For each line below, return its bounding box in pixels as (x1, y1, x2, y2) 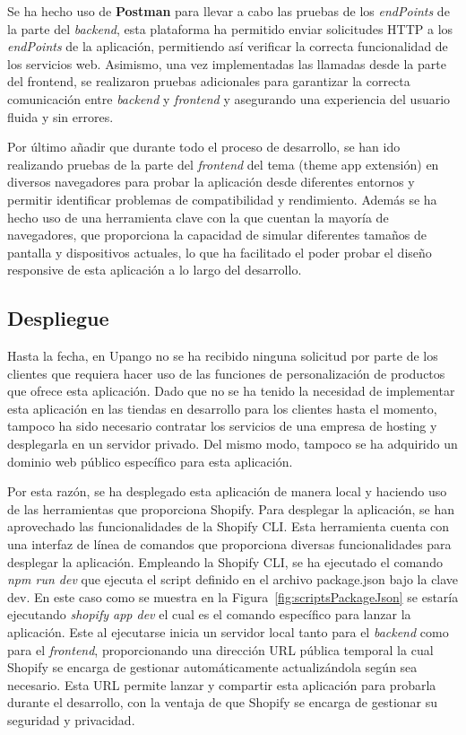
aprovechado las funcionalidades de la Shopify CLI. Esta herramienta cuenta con (7, 517, 450, 536)
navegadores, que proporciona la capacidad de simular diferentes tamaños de (7, 225, 427, 244)
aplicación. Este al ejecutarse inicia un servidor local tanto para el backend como (7, 623, 449, 642)
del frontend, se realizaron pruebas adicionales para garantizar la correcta (7, 72, 410, 91)
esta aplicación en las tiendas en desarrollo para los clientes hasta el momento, (7, 398, 437, 417)
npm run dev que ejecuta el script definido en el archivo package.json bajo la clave (7, 570, 459, 589)
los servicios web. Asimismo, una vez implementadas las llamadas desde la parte (7, 54, 446, 73)
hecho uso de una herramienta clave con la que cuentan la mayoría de (7, 207, 389, 226)
